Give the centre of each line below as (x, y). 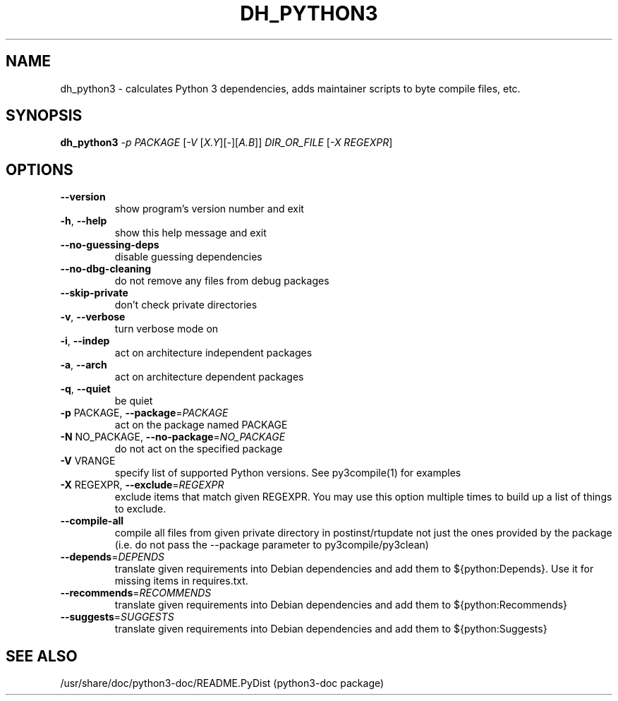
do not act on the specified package (199, 449)
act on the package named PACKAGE (201, 425)
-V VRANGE (88, 461)
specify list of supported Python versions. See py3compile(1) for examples (288, 473)
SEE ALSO (42, 656)
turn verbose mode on (166, 329)
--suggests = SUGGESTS (117, 617)
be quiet (134, 401)
